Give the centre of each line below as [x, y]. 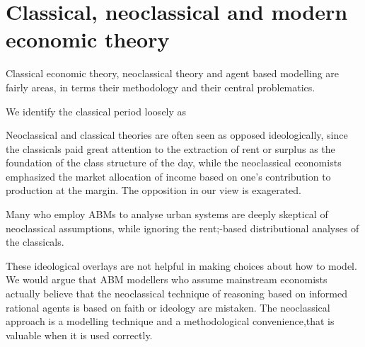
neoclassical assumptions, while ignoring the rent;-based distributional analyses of [182, 228]
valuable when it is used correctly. [79, 335]
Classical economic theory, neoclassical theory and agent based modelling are [173, 73]
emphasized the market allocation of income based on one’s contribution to [168, 176]
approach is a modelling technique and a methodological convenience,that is [170, 321]
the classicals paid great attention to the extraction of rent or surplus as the [170, 148]
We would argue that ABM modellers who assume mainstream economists [167, 279]
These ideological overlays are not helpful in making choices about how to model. [181, 265]
